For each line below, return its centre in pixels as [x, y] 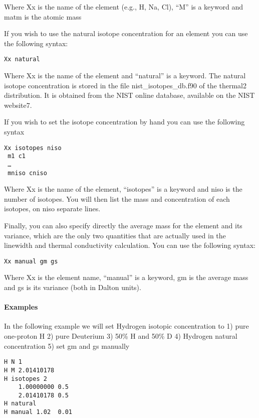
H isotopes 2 [26, 379]
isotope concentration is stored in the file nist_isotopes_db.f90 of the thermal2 [125, 85]
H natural [20, 404]
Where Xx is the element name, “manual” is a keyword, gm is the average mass [126, 277]
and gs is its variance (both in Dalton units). [73, 287]
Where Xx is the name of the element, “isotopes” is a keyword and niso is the [123, 189]
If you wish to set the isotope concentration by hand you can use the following [124, 122]
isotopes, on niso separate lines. [52, 208]
